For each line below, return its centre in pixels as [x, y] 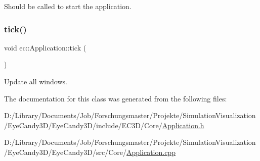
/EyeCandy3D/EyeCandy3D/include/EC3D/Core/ [83, 125]
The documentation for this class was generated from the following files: [116, 98]
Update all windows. [36, 81]
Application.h [183, 125]
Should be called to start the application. [68, 6]
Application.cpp [151, 152]
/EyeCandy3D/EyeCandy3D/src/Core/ [66, 152]
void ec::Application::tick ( [45, 47]
